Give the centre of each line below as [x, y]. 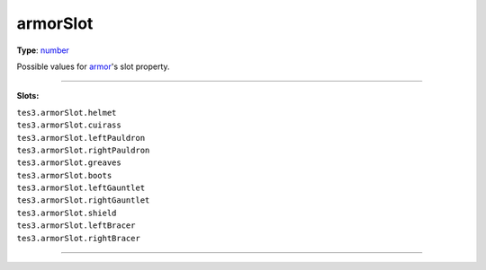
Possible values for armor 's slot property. [93, 66]
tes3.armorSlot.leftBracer [76, 226]
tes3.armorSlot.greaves [69, 163]
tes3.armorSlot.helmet [67, 113]
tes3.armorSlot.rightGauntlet [83, 200]
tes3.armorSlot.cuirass [69, 125]
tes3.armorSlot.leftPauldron [81, 138]
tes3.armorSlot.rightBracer [79, 238]
